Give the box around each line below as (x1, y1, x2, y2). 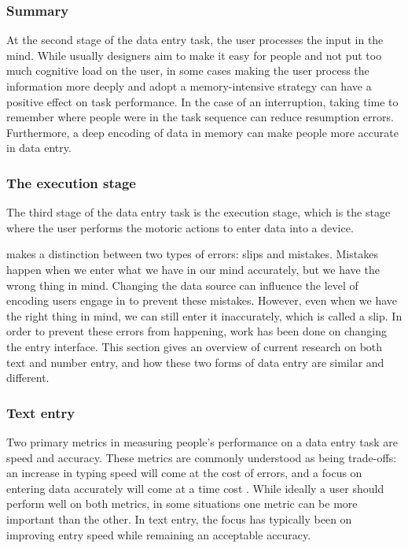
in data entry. (6, 139, 72, 156)
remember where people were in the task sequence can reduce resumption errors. (6, 109, 394, 125)
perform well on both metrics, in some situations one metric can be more (6, 495, 358, 512)
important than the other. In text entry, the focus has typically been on (6, 510, 352, 527)
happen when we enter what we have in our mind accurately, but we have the (6, 261, 380, 277)
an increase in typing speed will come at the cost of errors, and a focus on (6, 465, 362, 481)
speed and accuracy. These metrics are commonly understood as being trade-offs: (6, 449, 397, 465)
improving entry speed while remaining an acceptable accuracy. (6, 526, 311, 542)
